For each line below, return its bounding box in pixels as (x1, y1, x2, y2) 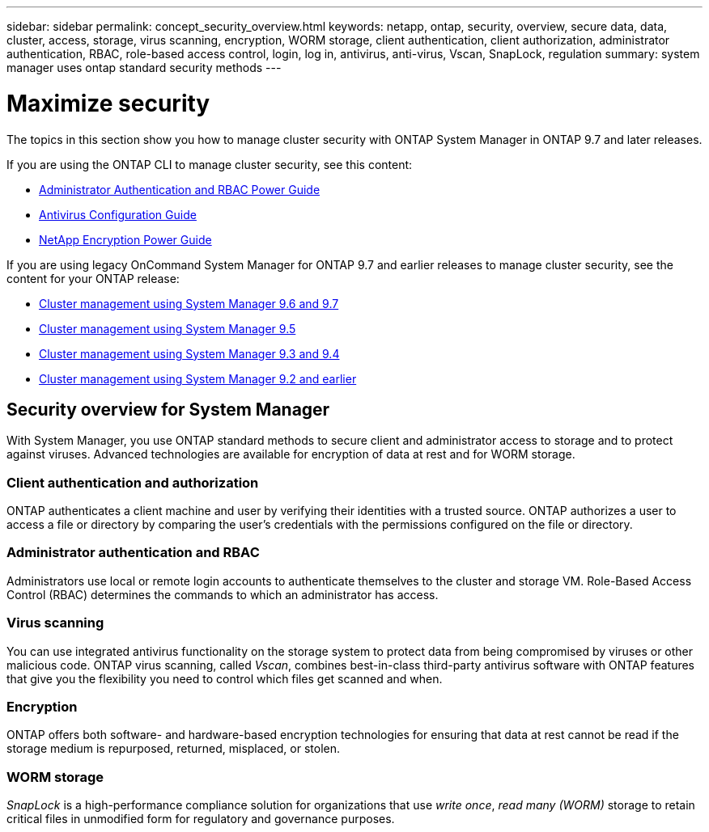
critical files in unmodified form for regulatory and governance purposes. (6, 812, 395, 826)
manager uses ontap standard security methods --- (6, 61, 282, 74)
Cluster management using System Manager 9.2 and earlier (39, 371, 357, 386)
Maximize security (6, 89, 210, 117)
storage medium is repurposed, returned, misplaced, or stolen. (6, 741, 341, 756)
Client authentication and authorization (6, 474, 259, 491)
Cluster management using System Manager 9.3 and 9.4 (39, 346, 340, 361)
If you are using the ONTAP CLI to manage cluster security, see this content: (6, 157, 413, 171)
